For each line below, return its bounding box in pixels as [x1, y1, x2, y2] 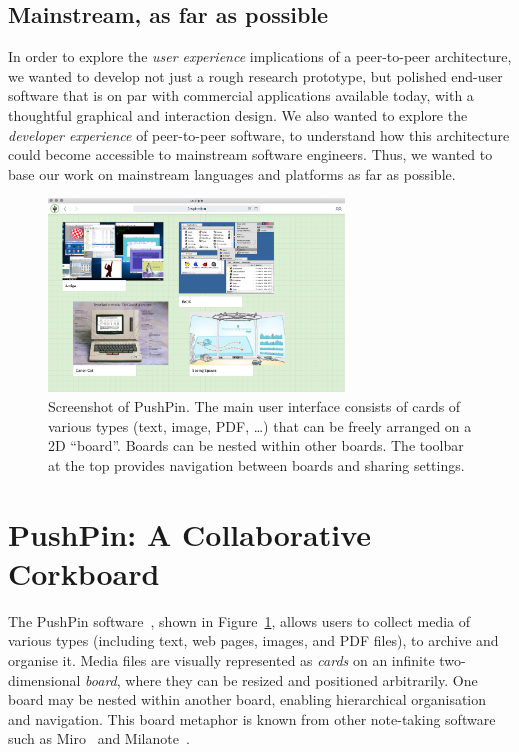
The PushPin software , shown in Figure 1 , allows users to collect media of [8, 610, 470, 631]
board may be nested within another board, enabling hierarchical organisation [8, 689, 487, 710]
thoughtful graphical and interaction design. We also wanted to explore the [8, 104, 468, 125]
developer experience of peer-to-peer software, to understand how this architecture [8, 124, 510, 145]
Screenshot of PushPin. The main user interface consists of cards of [48, 396, 461, 417]
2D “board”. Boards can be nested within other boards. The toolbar [48, 435, 464, 456]
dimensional [8, 669, 81, 690]
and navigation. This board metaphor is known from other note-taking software [8, 708, 496, 729]
